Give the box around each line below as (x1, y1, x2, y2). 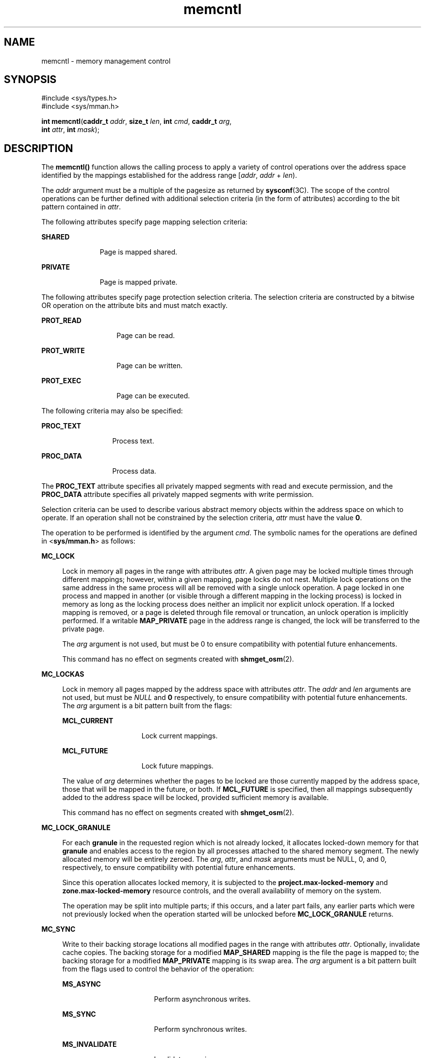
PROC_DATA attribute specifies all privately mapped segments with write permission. (41, 490, 314, 499)
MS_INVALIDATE (62, 1040, 117, 1049)
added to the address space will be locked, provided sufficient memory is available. (62, 793, 329, 802)
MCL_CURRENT (62, 717, 114, 725)
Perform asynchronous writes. (154, 995, 251, 1004)
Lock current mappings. (141, 732, 218, 740)
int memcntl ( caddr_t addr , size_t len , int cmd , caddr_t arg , (41, 117, 232, 126)
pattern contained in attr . (41, 203, 121, 211)
